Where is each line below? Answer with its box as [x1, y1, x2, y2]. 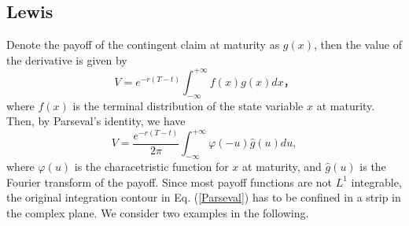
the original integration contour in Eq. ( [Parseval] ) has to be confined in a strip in [6, 189, 401, 206]
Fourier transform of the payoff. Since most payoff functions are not [6, 173, 333, 190]
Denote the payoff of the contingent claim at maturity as [6, 36, 280, 53]
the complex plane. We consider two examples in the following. [6, 204, 309, 220]
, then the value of [314, 36, 403, 53]
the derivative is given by [6, 51, 127, 68]
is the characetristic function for [74, 158, 229, 175]
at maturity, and [242, 158, 322, 175]
